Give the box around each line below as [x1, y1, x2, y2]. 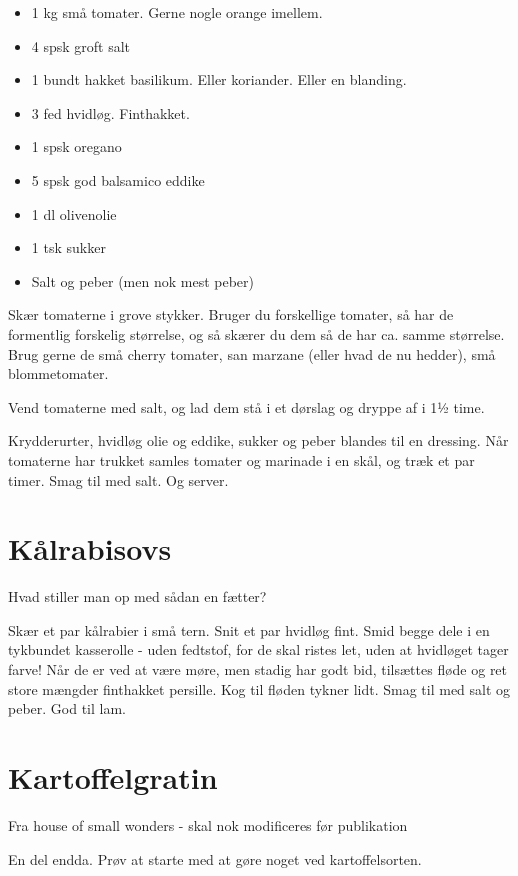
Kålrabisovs [8, 528, 172, 569]
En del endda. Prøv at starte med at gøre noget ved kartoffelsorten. [8, 848, 422, 869]
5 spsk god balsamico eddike [31, 169, 205, 190]
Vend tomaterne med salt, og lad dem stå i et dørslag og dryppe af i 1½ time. [8, 396, 485, 417]
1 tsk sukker [31, 237, 106, 258]
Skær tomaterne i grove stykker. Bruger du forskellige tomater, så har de [8, 304, 454, 325]
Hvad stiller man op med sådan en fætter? [8, 586, 267, 607]
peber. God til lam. [8, 698, 126, 719]
